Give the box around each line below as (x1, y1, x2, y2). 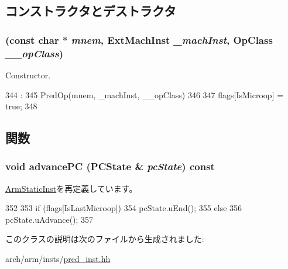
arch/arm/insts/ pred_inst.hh (5, 253, 111, 265)
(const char (5, 32, 59, 47)
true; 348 (5, 100, 37, 112)
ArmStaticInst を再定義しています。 (5, 182, 138, 194)
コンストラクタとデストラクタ (5, 2, 176, 20)
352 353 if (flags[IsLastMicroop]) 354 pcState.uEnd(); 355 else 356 (5, 202, 242, 214)
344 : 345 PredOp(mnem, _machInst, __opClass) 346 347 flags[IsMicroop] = (5, 88, 284, 101)
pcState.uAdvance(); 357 (5, 213, 94, 225)
